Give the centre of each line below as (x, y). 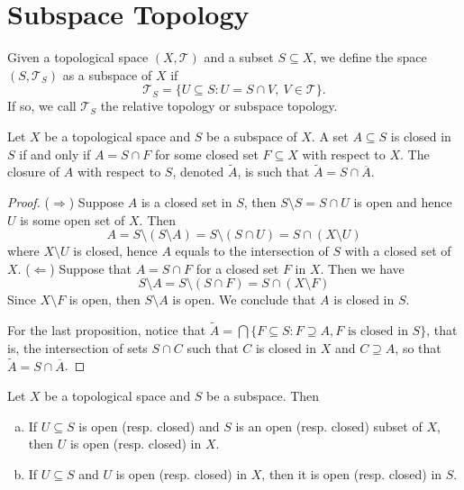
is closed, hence (115, 251)
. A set (330, 136)
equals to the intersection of (252, 251)
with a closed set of (398, 251)
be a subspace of (252, 136)
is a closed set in (187, 201)
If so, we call (42, 106)
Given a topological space (78, 57)
